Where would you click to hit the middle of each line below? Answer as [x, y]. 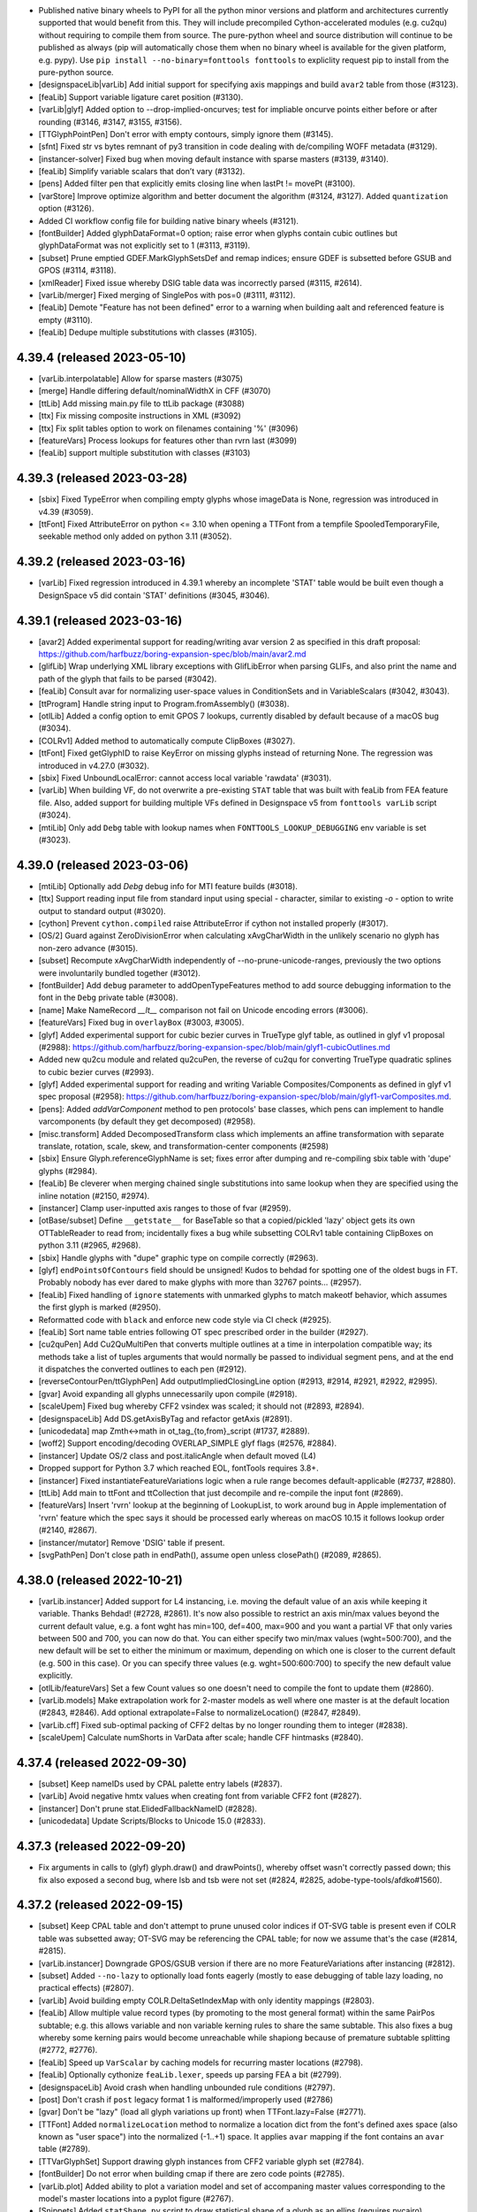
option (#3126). [66, 209]
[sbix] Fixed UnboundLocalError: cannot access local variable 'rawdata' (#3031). [185, 778]
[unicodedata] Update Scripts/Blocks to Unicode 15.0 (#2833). [152, 1821]
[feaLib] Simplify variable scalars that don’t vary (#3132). [142, 172]
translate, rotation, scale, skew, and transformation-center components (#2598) [184, 1147]
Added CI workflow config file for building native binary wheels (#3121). [169, 220]
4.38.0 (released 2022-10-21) [99, 1580]
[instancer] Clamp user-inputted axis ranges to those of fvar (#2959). [165, 1208]
